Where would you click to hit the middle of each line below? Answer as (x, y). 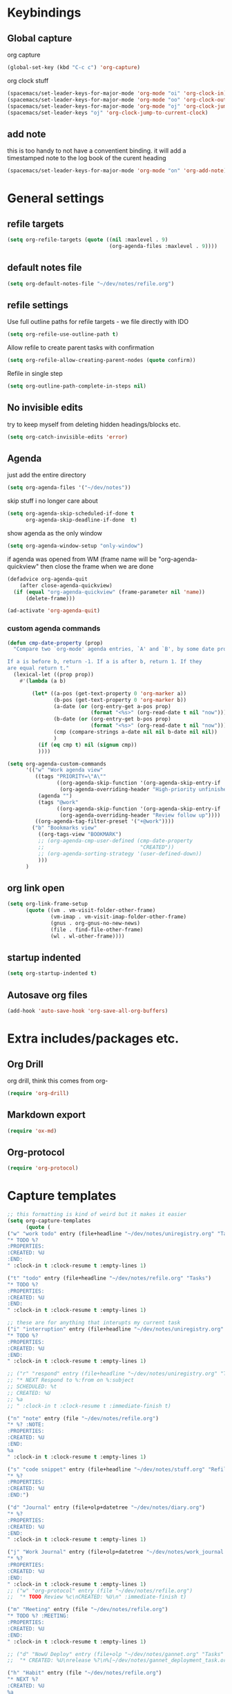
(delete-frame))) (50, 598)
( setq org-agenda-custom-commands (57, 764)
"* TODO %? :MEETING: (38, 1616)
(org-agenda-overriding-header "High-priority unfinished (145, 790)
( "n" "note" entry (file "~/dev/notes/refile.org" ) (83, 1418)
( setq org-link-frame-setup (48, 904)
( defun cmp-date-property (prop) (55, 643)
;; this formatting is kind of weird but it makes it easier (97, 1215)
